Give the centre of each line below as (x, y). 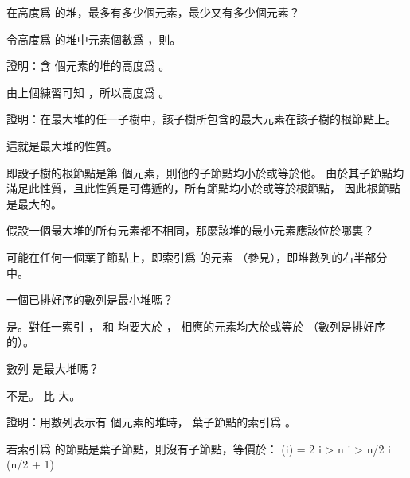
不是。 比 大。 (44, 395)
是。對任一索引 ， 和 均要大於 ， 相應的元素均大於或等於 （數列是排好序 (196, 326)
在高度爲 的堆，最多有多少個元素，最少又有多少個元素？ (153, 12)
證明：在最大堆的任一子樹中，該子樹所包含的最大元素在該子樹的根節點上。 (201, 119)
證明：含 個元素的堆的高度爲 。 (88, 66)
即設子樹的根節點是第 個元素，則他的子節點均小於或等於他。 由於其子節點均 (205, 172)
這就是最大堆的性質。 (62, 145)
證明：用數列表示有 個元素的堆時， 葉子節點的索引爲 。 (151, 422)
